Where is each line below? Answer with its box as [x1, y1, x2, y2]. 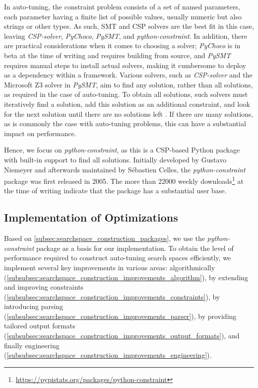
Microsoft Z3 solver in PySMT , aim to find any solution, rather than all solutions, [4, 79, 253, 89]
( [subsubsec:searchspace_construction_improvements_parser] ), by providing [4, 310, 237, 321]
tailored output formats [4, 320, 75, 331]
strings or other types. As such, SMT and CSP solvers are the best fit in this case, [4, 21, 254, 31]
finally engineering [4, 340, 60, 350]
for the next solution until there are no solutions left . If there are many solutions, [4, 108, 254, 119]
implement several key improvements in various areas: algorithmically [4, 262, 215, 272]
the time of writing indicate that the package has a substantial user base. [4, 185, 227, 196]
